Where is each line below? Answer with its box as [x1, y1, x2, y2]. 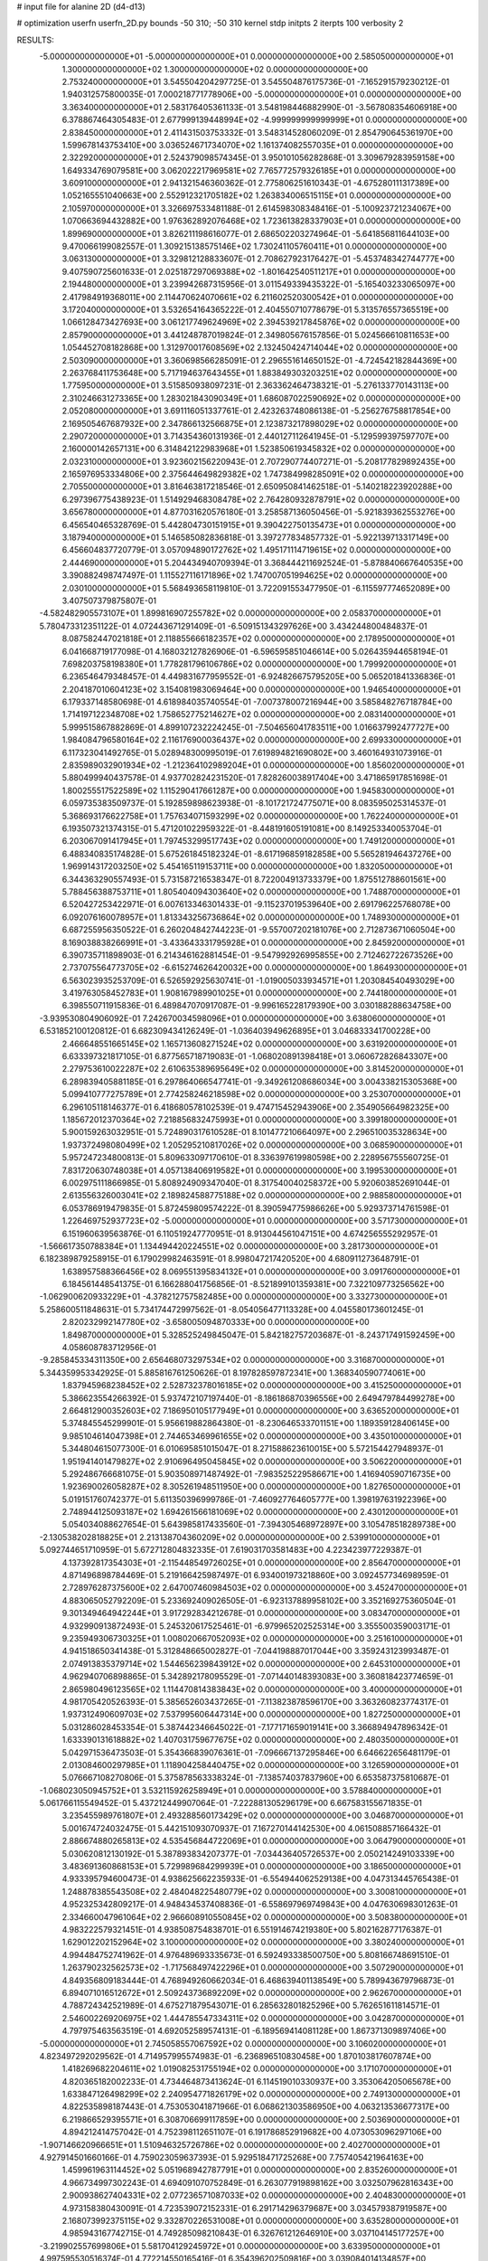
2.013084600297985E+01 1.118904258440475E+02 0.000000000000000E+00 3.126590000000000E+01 [61, 1759, 459, 1770]
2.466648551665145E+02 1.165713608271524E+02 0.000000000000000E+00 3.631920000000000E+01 [61, 1038, 457, 1049]
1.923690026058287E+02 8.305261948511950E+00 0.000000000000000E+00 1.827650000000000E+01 [61, 1481, 461, 1492]
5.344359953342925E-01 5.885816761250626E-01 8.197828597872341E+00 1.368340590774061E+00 [39, 1367, 427, 1378]
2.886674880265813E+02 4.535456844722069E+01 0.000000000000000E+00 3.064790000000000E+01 [61, 1836, 466, 1847]
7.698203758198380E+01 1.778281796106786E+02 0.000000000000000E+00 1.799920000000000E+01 [61, 658, 456, 669]
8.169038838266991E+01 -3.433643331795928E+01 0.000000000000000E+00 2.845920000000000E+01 [61, 937, 465, 948]
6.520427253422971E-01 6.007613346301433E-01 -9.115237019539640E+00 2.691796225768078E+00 [61, 899, 451, 910]
